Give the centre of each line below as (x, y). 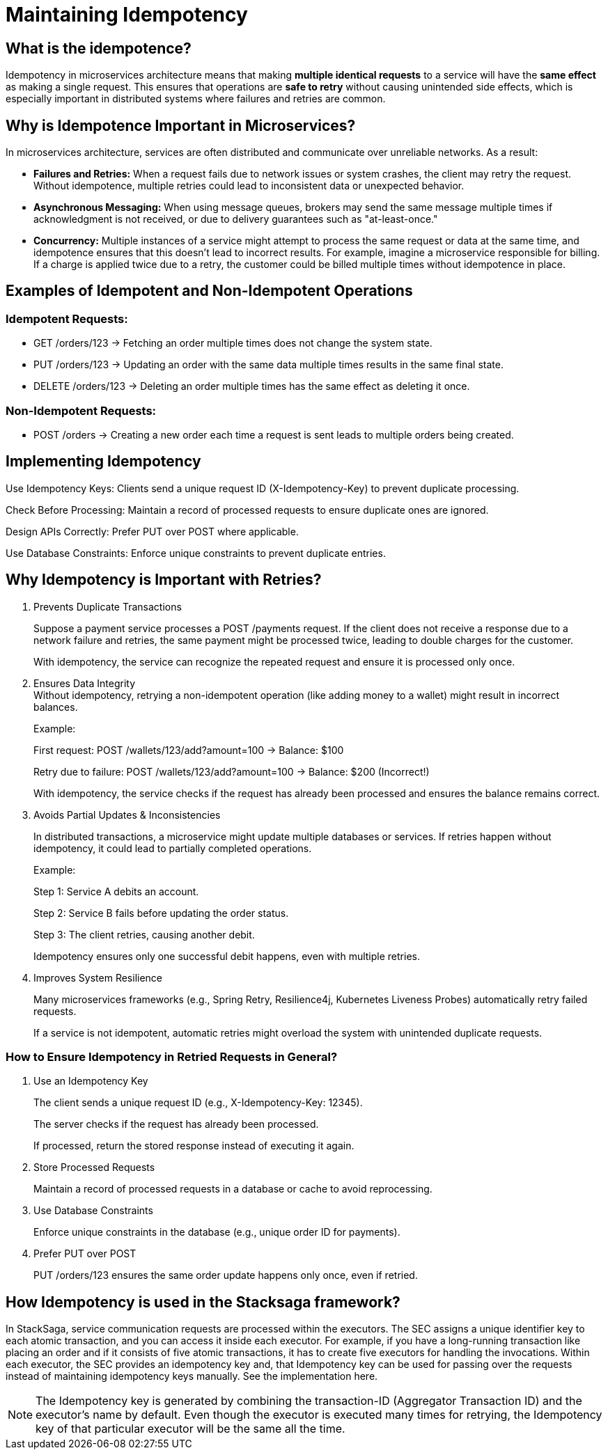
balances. (56, 707)
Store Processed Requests (94, 1167)
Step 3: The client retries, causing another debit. (144, 934)
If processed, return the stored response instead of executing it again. (194, 1146)
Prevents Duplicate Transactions (108, 606)
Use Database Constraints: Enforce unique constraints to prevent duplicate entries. (196, 553)
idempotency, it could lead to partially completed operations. (173, 848)
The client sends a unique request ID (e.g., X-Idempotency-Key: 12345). (198, 1103)
